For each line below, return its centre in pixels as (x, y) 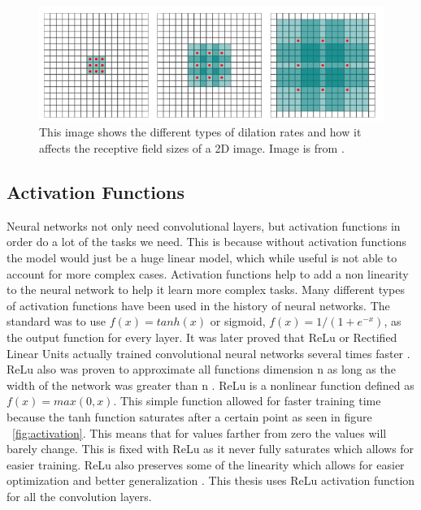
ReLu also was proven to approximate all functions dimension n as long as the (201, 369)
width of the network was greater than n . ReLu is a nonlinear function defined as (210, 385)
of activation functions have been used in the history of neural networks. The (198, 305)
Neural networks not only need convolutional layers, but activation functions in (204, 225)
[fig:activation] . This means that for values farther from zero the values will (200, 432)
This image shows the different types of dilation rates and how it (200, 132)
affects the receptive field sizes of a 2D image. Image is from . (192, 148)
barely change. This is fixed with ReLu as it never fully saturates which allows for (210, 449)
